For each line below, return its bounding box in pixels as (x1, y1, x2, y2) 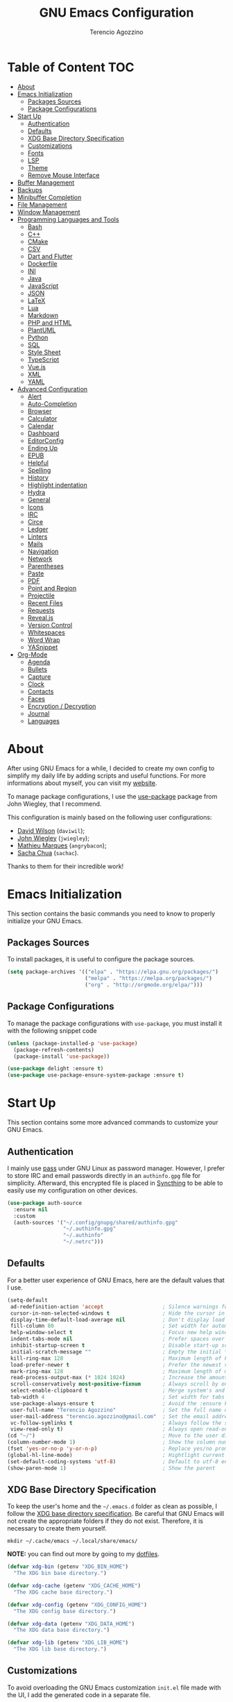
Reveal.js (27, 613, 54, 622)
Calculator (27, 414, 58, 423)
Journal (27, 709, 50, 718)
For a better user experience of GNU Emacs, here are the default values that (7, 1276, 225, 1284)
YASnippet (27, 643, 58, 651)
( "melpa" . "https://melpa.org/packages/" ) (84, 975, 213, 982)
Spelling (27, 466, 51, 474)
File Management (17, 200, 67, 209)
